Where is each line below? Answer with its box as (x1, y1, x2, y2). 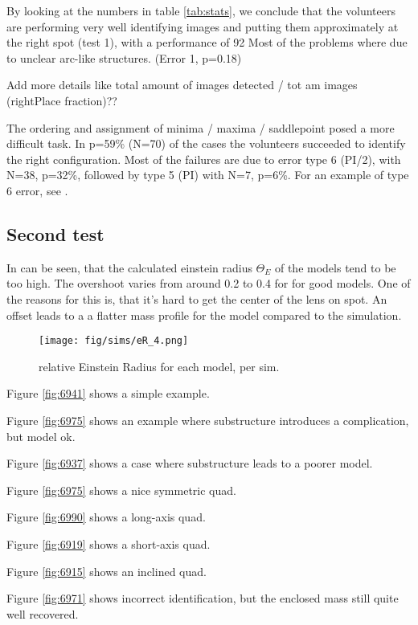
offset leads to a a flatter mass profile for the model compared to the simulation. (6, 306, 402, 323)
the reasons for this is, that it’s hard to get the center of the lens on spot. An (6, 290, 387, 307)
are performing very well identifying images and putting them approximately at (6, 18, 399, 35)
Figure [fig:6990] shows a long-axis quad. (6, 509, 206, 525)
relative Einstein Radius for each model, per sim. (39, 357, 280, 374)
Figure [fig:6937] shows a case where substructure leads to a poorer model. (6, 455, 373, 472)
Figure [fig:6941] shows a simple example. (6, 385, 210, 402)
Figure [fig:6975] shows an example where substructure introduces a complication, (6, 411, 409, 428)
